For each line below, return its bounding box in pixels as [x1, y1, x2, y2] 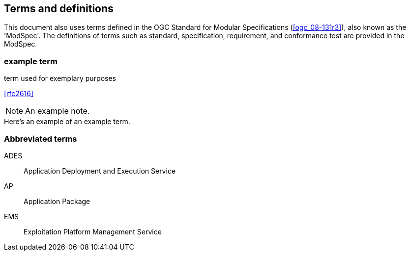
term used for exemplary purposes [4, 74, 116, 83]
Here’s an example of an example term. [4, 117, 130, 126]
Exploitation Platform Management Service [24, 227, 162, 236]
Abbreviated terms [4, 133, 77, 144]
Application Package [24, 197, 90, 205]
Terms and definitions [4, 2, 114, 15]
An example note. [25, 106, 90, 116]
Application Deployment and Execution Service [24, 166, 176, 175]
